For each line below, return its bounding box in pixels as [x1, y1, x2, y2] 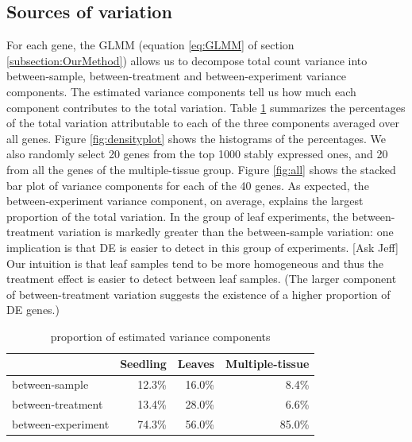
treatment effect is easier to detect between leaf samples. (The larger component [6, 270, 397, 287]
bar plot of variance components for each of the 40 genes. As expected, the [6, 176, 369, 193]
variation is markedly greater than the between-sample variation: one [57, 223, 394, 240]
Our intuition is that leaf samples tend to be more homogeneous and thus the [6, 254, 383, 271]
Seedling [120, 355, 167, 372]
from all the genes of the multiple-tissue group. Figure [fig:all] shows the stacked [6, 161, 396, 177]
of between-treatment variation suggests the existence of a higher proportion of [6, 285, 391, 302]
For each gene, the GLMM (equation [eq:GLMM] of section [6, 37, 295, 53]
